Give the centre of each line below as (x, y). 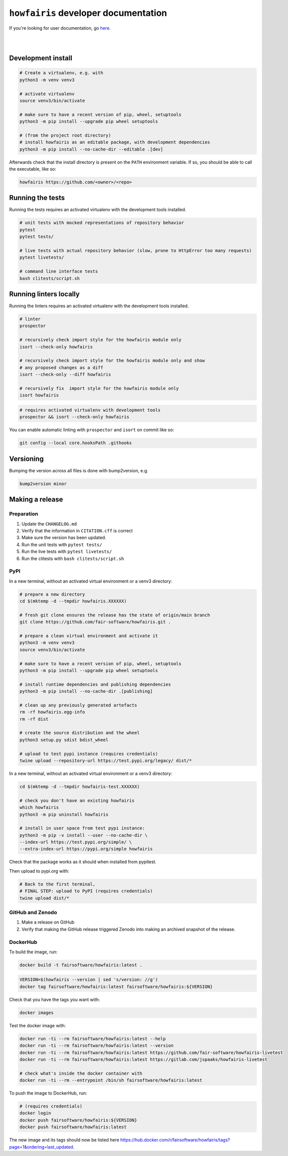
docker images (37, 1013)
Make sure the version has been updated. (64, 538)
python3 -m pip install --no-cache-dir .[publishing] (86, 691)
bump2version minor (43, 484)
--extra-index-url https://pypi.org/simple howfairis (86, 849)
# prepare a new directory (52, 594)
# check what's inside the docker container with (81, 1073)
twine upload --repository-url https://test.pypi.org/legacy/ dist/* (106, 761)
